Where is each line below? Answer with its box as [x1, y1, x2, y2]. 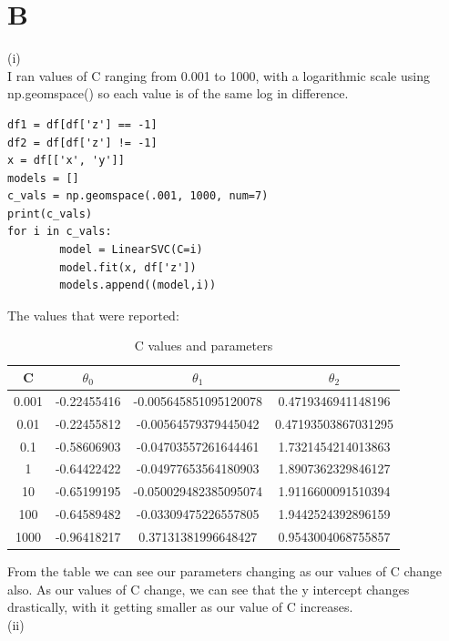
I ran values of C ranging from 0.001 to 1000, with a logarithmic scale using [7, 66, 430, 85]
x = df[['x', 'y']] [7, 154, 125, 168]
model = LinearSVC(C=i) [59, 243, 203, 257]
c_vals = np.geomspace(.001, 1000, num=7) [7, 189, 269, 203]
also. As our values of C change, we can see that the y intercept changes [7, 579, 410, 598]
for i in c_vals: [7, 225, 112, 239]
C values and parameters [134, 336, 273, 355]
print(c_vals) [7, 207, 93, 220]
